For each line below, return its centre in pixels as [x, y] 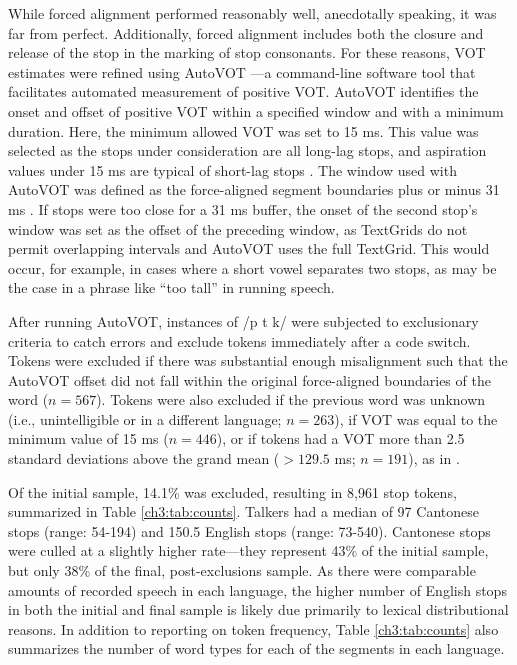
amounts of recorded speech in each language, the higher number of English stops [257, 589]
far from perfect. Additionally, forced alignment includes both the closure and [246, 32]
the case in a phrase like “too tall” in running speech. [171, 287]
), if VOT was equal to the [416, 418]
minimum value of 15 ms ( [88, 438]
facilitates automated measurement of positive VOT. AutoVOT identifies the [243, 91]
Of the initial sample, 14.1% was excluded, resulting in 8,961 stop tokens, [232, 491]
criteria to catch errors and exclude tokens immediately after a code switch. [239, 340]
